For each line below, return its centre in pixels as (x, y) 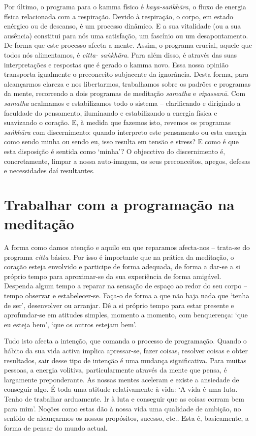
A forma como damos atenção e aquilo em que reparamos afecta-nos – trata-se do (127, 247)
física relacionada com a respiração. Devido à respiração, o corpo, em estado (119, 16)
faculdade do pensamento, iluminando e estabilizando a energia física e (111, 112)
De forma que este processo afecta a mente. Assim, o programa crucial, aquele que (128, 45)
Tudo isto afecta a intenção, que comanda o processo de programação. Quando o (126, 341)
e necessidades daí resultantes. (49, 171)
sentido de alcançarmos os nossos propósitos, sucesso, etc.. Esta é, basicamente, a (127, 418)
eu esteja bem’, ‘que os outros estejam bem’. (70, 324)
